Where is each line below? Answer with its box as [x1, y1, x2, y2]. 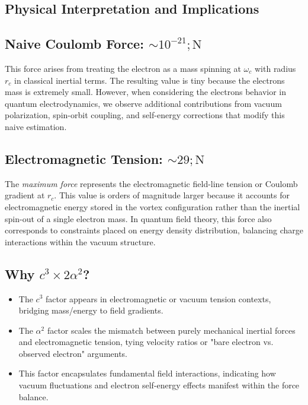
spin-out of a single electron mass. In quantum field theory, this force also [5, 212, 272, 224]
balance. [18, 390, 49, 403]
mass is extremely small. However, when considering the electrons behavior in [5, 86, 287, 98]
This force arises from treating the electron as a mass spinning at [5, 62, 241, 74]
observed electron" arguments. [18, 347, 128, 359]
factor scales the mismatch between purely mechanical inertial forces [47, 324, 296, 336]
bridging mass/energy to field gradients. [18, 304, 163, 317]
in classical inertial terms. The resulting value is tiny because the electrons [14, 74, 285, 86]
